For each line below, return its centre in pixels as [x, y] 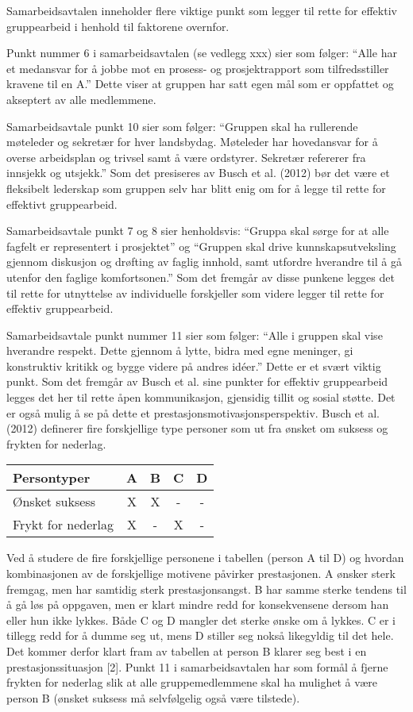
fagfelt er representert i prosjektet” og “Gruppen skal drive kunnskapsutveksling [201, 246]
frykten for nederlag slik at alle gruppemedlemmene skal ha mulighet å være [192, 682]
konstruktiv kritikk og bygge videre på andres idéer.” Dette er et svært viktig [194, 366]
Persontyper [52, 478]
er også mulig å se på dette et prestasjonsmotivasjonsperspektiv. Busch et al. [193, 412]
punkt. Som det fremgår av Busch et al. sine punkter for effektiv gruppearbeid [197, 381]
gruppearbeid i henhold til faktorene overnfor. [118, 26]
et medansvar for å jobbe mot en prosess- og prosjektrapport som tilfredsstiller [198, 68]
